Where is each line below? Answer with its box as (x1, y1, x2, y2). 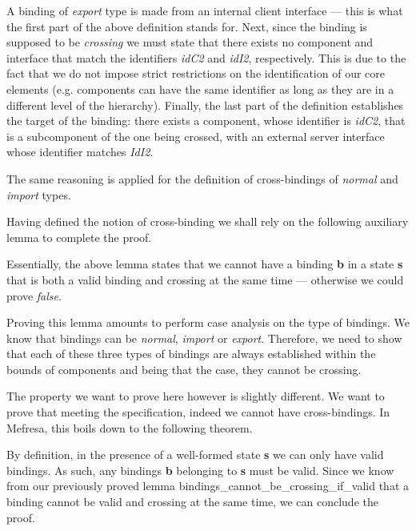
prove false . (6, 287, 62, 304)
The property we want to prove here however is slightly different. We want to (6, 388, 385, 404)
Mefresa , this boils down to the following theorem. (6, 419, 253, 436)
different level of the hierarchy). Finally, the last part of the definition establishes (6, 96, 404, 113)
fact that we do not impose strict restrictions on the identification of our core (6, 65, 385, 82)
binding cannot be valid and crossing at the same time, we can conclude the (6, 493, 378, 510)
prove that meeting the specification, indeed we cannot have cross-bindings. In (6, 404, 390, 420)
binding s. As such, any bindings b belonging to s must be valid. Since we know (6, 461, 394, 478)
